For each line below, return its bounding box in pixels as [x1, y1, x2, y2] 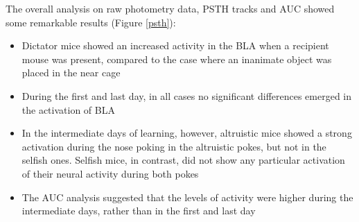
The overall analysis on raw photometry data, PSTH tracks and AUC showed [6, 1, 335, 15]
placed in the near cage [21, 65, 121, 80]
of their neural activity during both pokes [21, 166, 199, 180]
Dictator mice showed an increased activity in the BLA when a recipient [21, 38, 329, 53]
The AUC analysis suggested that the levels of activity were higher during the [21, 189, 353, 204]
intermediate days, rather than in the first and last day [21, 203, 256, 218]
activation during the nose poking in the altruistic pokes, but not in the [21, 139, 326, 153]
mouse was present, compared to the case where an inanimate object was [21, 51, 332, 66]
